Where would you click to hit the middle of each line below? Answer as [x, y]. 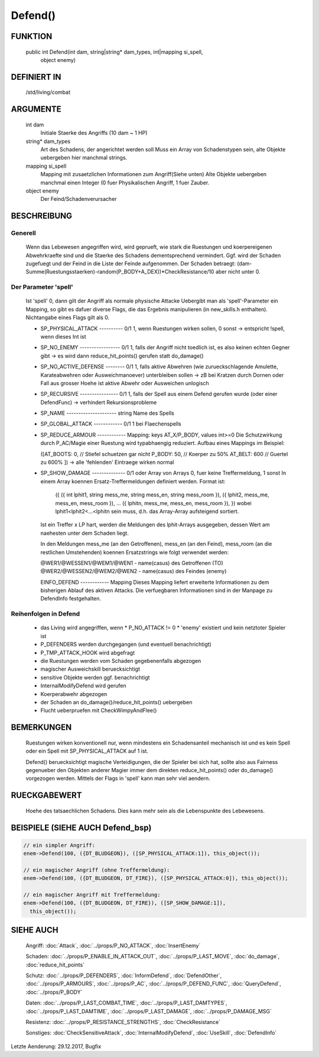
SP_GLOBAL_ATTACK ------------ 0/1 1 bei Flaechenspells [111, 424]
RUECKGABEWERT [46, 796]
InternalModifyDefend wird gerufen [83, 686]
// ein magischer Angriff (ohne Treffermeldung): [97, 870]
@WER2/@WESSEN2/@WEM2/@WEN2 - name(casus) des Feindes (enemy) [134, 571]
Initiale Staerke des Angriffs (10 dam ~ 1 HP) [94, 133]
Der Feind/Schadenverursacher [79, 199]
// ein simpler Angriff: [59, 845]
